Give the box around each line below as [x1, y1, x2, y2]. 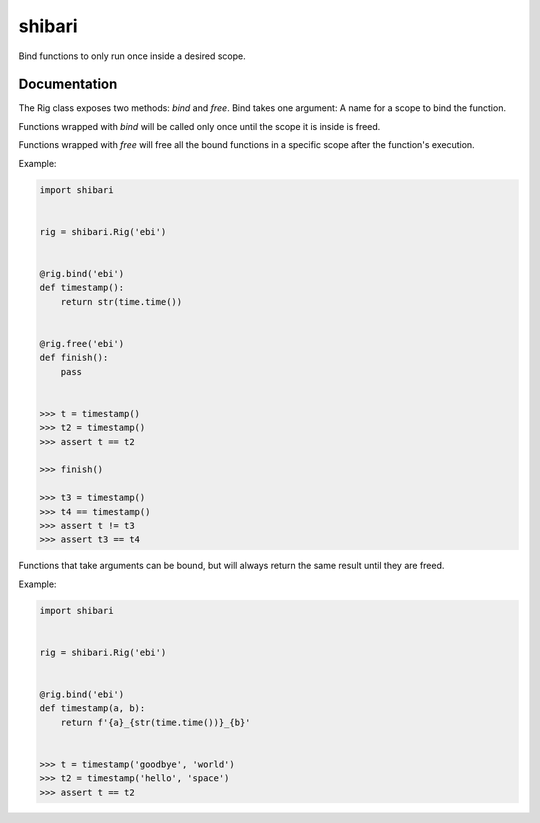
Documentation [18, 76, 118, 93]
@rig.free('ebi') [39, 338, 125, 349]
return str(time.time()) [60, 296, 183, 307]
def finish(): [39, 352, 109, 364]
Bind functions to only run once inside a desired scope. [18, 50, 246, 62]
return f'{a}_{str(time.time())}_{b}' [60, 716, 251, 728]
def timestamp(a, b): [39, 703, 146, 714]
